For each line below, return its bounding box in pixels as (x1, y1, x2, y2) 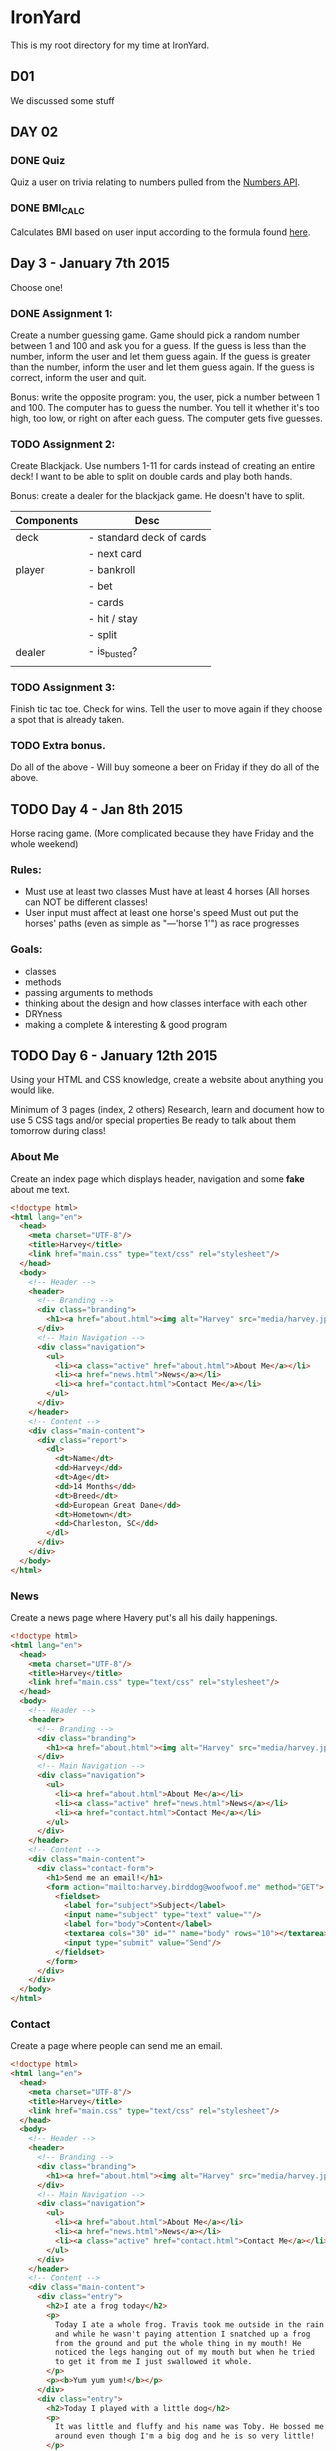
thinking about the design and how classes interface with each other (24, 997, 308, 1009)
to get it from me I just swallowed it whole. (54, 2357, 253, 2367)
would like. (10, 1084, 55, 1096)
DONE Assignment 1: (10, 306, 113, 320)
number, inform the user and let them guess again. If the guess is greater (10, 351, 312, 363)
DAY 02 (10, 124, 59, 141)
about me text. (10, 1183, 70, 1195)
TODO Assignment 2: (10, 437, 116, 451)
